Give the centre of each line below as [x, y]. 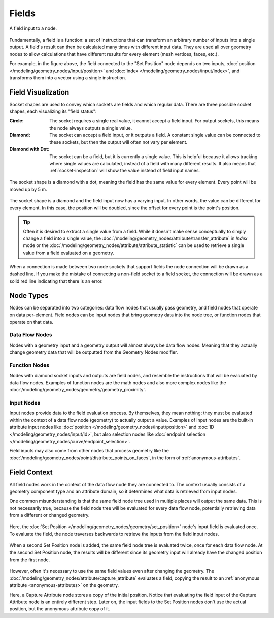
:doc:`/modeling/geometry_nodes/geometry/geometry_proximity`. [78, 390]
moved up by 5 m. [28, 189]
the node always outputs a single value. [91, 128]
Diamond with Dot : [29, 149]
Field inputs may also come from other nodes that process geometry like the [89, 451]
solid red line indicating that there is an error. [56, 281]
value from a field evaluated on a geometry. [68, 253]
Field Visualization [39, 92]
